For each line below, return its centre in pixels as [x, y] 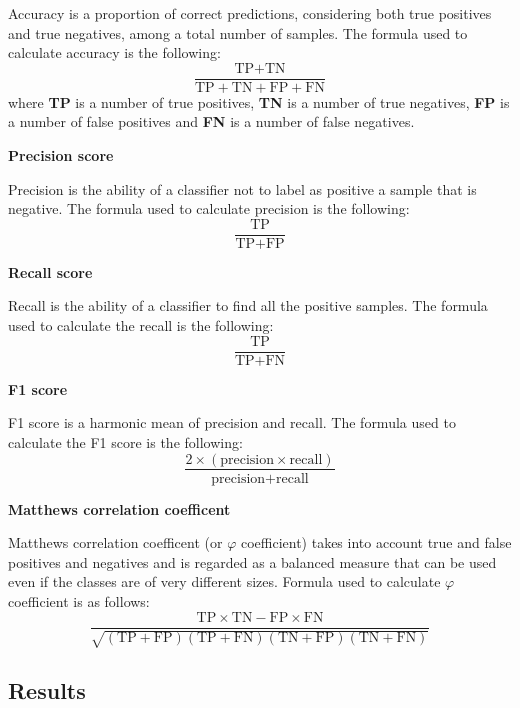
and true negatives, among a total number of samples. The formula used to [238, 32]
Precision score [61, 155]
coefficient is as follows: [79, 600]
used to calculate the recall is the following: [141, 325]
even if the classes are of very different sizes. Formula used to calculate [224, 581]
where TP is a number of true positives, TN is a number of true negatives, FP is [259, 101]
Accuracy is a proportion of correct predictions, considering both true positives [250, 13]
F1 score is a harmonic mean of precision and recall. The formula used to [232, 422]
